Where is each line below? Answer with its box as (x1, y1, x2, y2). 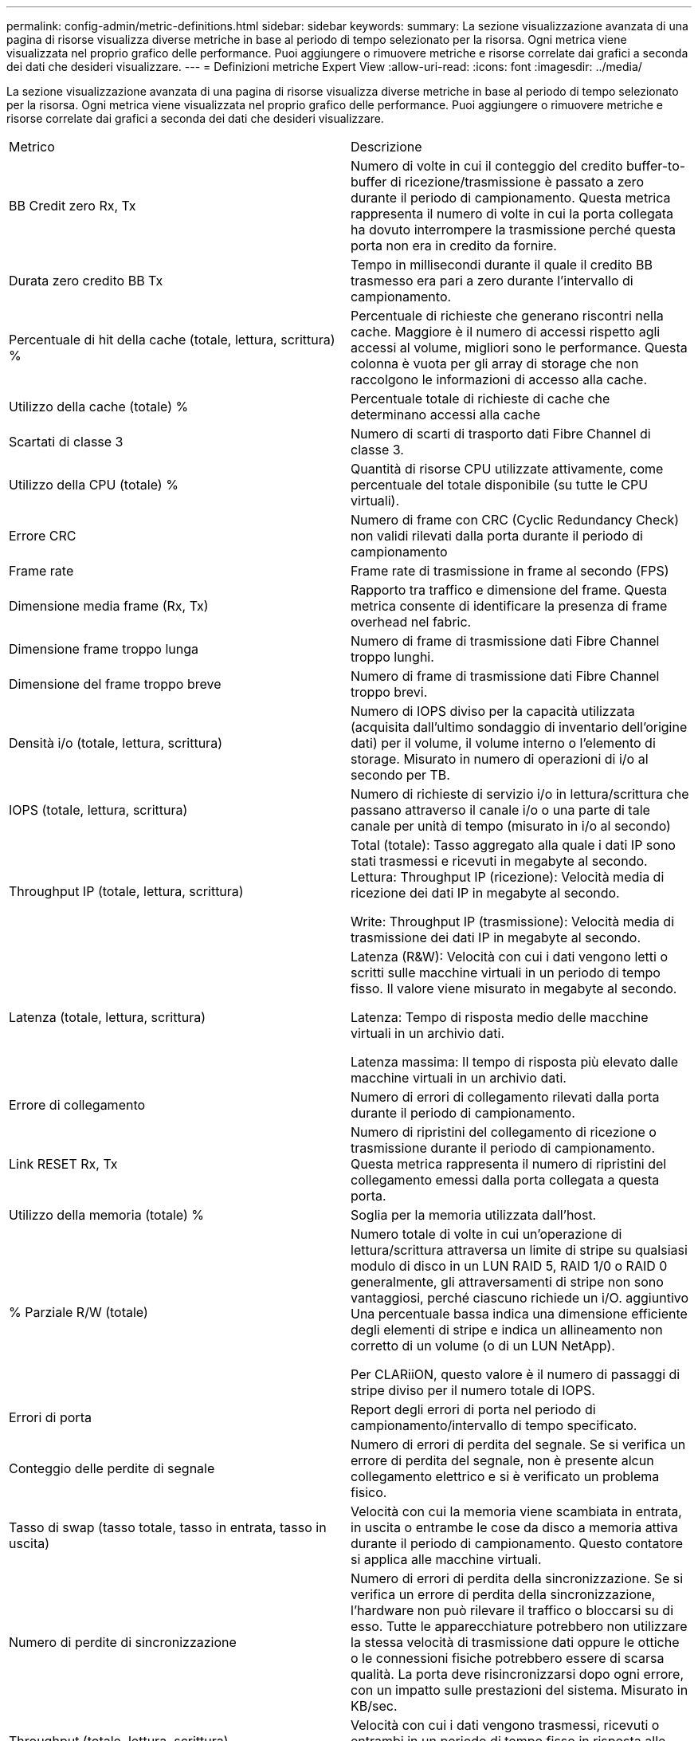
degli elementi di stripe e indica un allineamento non (351, 1322, 663, 1338)
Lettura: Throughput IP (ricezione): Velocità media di (351, 869, 665, 885)
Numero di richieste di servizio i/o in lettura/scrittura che (351, 786, 689, 802)
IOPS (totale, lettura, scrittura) (9, 802, 188, 818)
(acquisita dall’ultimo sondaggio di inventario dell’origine (351, 719, 688, 735)
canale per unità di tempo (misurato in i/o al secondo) (351, 818, 671, 834)
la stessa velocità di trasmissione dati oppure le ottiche (351, 1634, 680, 1650)
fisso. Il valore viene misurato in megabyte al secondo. (351, 981, 677, 996)
